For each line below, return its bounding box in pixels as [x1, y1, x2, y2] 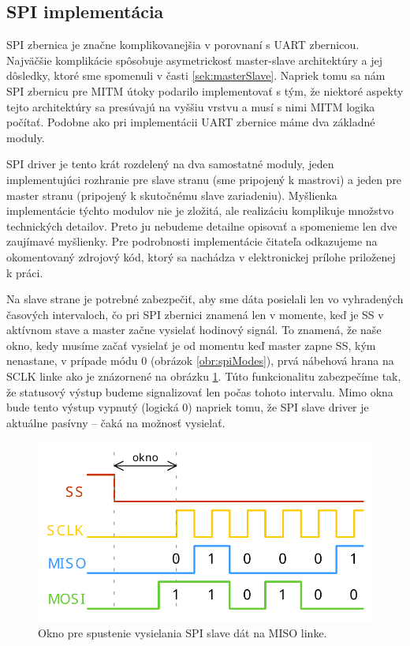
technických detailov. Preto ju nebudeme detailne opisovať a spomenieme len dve [6, 217, 397, 234]
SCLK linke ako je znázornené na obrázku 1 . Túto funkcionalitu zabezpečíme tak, [6, 368, 401, 385]
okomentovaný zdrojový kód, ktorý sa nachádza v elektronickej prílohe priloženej [6, 248, 396, 265]
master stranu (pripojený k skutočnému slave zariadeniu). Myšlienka [6, 186, 337, 203]
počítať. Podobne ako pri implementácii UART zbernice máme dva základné [6, 114, 375, 130]
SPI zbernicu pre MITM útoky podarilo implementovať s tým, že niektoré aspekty [6, 82, 404, 99]
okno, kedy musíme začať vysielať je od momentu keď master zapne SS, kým [6, 336, 376, 353]
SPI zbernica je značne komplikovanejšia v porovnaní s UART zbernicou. [6, 36, 360, 53]
